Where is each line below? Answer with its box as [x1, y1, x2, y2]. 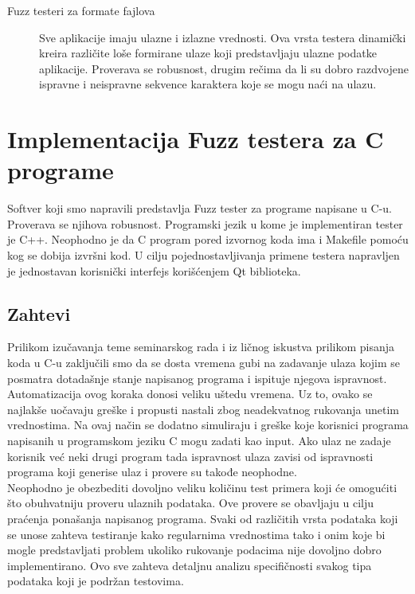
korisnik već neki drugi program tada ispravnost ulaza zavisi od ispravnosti [7, 447, 374, 464]
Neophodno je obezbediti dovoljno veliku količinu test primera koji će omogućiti [7, 479, 397, 495]
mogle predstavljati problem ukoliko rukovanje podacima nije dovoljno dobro [7, 541, 382, 558]
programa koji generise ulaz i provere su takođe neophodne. [7, 463, 297, 480]
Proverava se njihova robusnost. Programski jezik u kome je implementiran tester [7, 215, 403, 232]
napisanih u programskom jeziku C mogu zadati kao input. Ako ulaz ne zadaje [7, 432, 391, 449]
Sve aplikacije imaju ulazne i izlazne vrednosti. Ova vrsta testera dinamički [39, 29, 406, 45]
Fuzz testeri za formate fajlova [7, 2, 155, 18]
